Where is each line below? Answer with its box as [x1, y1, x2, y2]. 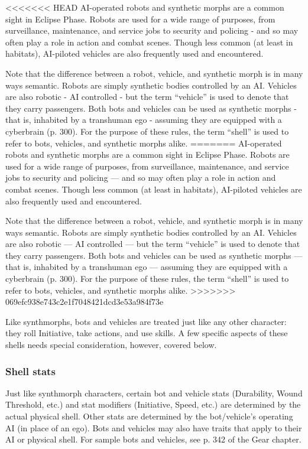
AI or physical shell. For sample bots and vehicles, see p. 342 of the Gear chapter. [5, 433, 301, 445]
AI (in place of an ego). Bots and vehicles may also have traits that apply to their [5, 421, 302, 434]
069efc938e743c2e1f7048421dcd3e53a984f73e [5, 295, 164, 308]
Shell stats [5, 363, 56, 378]
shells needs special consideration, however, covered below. [5, 339, 217, 351]
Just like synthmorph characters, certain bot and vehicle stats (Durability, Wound [5, 386, 303, 399]
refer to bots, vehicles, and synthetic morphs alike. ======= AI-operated [5, 136, 282, 149]
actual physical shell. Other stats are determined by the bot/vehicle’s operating [5, 410, 293, 422]
